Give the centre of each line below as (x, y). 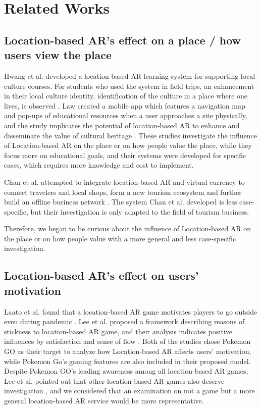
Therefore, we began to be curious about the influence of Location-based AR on (128, 228)
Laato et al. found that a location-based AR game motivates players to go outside (131, 311)
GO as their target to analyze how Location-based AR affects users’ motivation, (128, 351)
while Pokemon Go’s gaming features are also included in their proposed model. (127, 361)
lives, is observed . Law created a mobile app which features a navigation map (125, 105)
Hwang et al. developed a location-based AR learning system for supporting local (130, 75)
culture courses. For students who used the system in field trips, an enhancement (129, 86)
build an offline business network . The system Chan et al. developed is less (121, 202)
